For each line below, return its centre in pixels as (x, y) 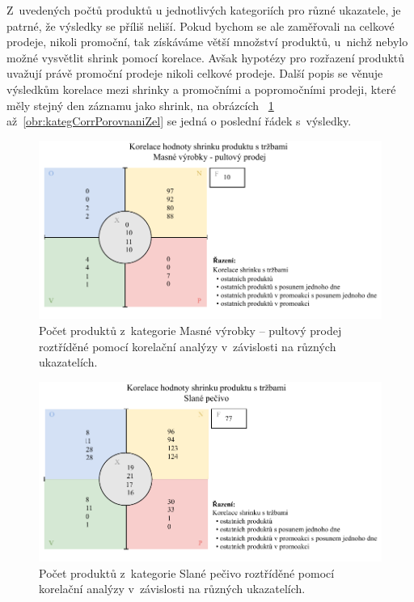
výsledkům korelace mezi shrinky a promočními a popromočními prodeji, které (201, 89)
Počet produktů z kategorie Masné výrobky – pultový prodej (190, 330)
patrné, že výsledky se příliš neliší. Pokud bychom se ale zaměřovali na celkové (201, 25)
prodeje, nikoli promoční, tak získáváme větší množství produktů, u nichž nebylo (207, 42)
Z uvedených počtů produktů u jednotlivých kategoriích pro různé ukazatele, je (204, 10)
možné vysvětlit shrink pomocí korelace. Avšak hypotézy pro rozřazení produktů (206, 57)
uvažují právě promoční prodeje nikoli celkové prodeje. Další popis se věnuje (195, 73)
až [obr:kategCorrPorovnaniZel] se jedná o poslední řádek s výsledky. (179, 121)
